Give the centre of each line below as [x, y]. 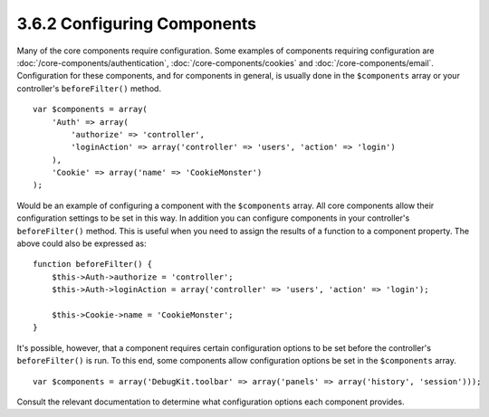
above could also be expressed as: [81, 243]
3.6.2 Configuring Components [137, 24]
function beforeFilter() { [93, 264]
